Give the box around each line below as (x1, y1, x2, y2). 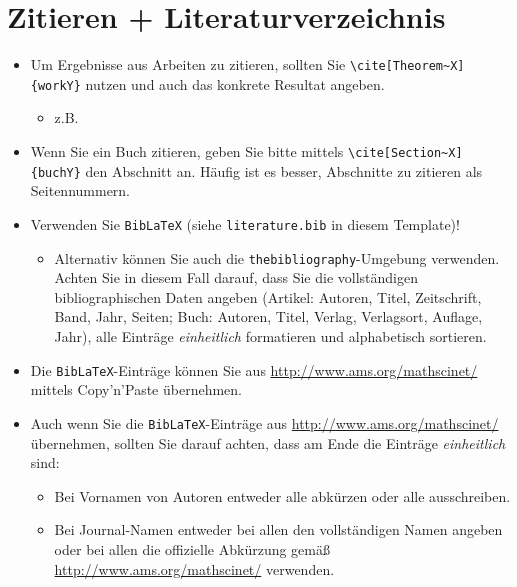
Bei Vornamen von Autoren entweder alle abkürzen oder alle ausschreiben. (54, 485, 511, 506)
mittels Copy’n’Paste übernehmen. (30, 379, 242, 400)
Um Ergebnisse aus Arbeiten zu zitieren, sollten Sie (30, 54, 346, 75)
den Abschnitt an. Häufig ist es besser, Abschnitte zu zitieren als (85, 160, 483, 181)
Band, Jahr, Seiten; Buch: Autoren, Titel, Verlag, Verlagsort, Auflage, (54, 306, 483, 327)
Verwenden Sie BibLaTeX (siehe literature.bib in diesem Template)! (30, 213, 460, 234)
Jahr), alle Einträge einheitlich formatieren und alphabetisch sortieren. (54, 326, 487, 347)
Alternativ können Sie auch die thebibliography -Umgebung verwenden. (54, 247, 500, 268)
